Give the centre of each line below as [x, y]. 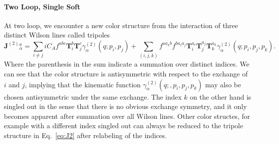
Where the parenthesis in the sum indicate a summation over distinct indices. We [127, 64]
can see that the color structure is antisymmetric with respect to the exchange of [126, 73]
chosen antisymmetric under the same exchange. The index [93, 96]
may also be [223, 84]
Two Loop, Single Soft [42, 6]
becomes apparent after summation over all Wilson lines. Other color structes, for [127, 116]
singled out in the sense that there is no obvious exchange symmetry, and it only [125, 106]
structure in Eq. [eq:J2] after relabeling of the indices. [85, 135]
